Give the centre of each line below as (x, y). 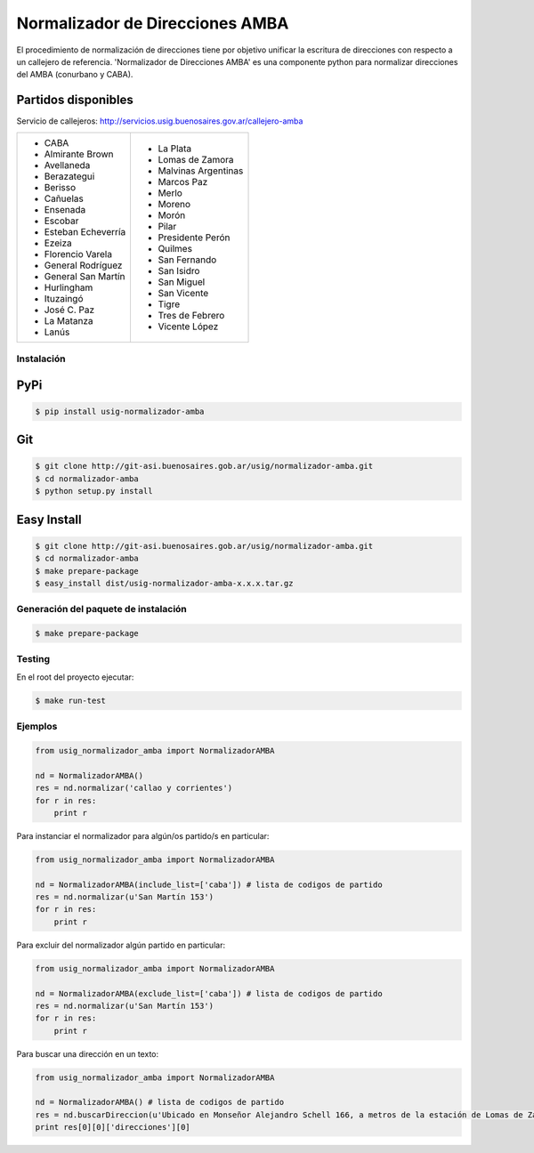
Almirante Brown (79, 154)
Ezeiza (58, 243)
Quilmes (175, 248)
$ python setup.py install (94, 491)
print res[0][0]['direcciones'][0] (113, 1127)
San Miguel (182, 282)
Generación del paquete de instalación (101, 609)
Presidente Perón (194, 238)
